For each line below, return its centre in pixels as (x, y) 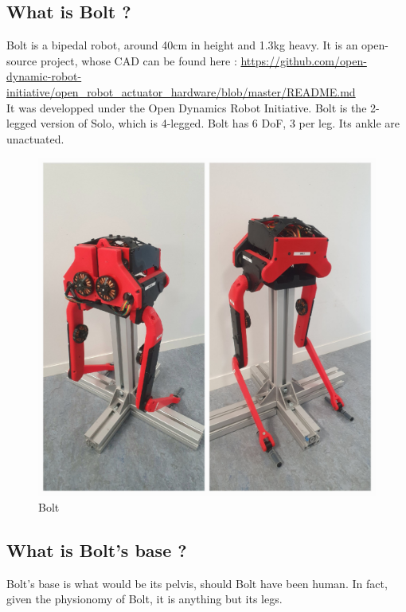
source (22, 60)
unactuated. (35, 138)
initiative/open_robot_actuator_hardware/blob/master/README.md (181, 91)
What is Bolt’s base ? (97, 549)
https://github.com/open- (304, 60)
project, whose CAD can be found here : (139, 60)
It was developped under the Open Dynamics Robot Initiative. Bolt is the (187, 107)
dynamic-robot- (44, 76)
